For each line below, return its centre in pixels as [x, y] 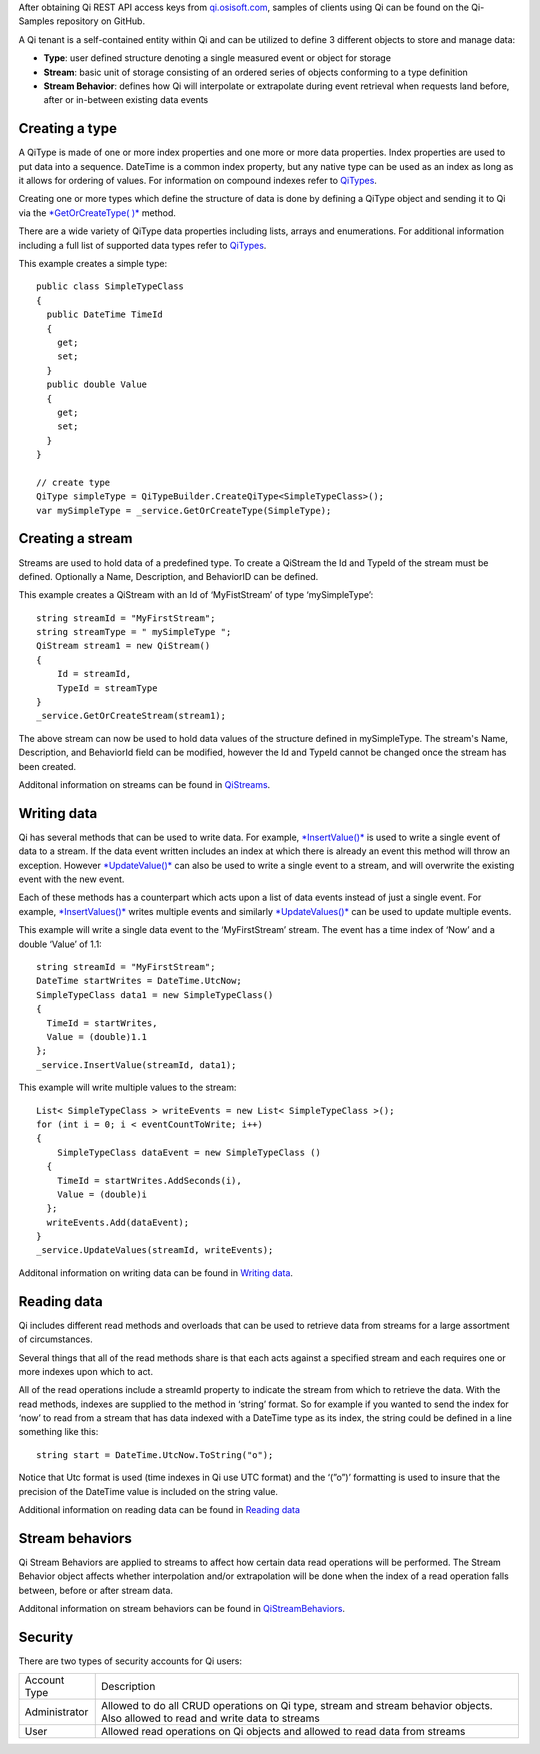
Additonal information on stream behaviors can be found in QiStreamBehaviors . [181, 1609]
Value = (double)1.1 [97, 1036]
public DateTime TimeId [105, 314]
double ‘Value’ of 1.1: [60, 944]
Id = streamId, [94, 674]
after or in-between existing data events [126, 100]
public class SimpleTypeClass [110, 286]
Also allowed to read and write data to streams [210, 1718]
